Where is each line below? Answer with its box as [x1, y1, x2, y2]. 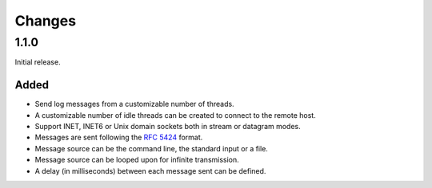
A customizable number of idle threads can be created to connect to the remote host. [34, 110, 316, 119]
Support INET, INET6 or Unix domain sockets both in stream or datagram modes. [34, 122, 302, 131]
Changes [14, 12, 76, 29]
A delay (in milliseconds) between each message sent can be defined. [34, 166, 266, 175]
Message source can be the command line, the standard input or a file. [34, 143, 268, 153]
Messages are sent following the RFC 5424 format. [34, 132, 203, 143]
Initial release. [14, 57, 61, 67]
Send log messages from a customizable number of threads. [34, 100, 235, 109]
